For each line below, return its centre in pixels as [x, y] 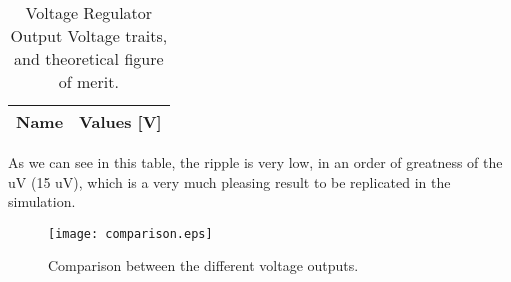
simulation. [42, 201]
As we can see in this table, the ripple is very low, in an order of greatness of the [255, 162]
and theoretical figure [89, 58]
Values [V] [120, 121]
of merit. [88, 81]
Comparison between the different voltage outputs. [203, 265]
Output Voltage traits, [89, 35]
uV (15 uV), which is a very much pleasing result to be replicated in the [229, 181]
